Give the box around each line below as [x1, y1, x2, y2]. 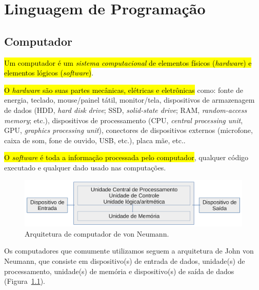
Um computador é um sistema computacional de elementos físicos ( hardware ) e [4, 57, 252, 68]
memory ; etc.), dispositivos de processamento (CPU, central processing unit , [4, 114, 243, 125]
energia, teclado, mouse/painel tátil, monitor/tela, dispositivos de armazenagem [4, 94, 255, 105]
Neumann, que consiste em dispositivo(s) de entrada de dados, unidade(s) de [4, 255, 245, 266]
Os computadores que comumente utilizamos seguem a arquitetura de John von [4, 245, 254, 256]
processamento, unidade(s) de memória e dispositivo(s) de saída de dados [4, 265, 234, 276]
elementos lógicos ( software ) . [4, 67, 94, 78]
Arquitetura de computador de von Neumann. [25, 228, 169, 239]
